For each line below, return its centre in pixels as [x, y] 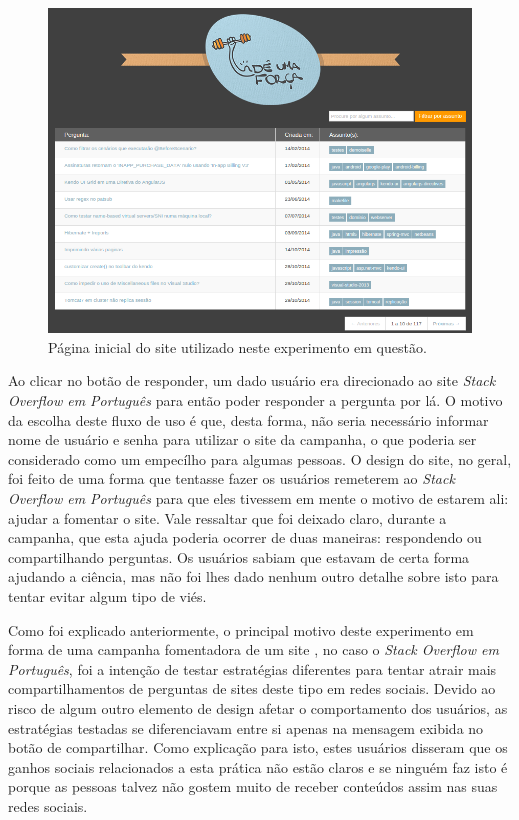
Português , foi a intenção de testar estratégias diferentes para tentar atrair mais [252, 668]
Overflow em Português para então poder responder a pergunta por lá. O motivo [255, 400]
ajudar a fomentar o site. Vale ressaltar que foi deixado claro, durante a [227, 517]
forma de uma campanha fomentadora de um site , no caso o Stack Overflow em [253, 649]
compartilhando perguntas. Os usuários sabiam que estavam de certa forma [239, 556]
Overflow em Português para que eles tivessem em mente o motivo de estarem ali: [258, 498]
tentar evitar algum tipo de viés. [107, 596]
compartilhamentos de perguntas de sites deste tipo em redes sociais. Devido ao [252, 688]
